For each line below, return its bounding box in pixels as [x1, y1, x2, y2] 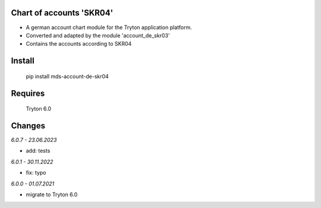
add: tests [26, 147, 51, 155]
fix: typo [26, 169, 46, 177]
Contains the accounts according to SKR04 [26, 40, 132, 48]
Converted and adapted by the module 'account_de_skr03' [26, 31, 170, 39]
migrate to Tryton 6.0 [26, 191, 78, 198]
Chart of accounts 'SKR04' [11, 8, 114, 18]
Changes [11, 121, 46, 131]
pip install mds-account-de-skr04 [26, 73, 109, 80]
